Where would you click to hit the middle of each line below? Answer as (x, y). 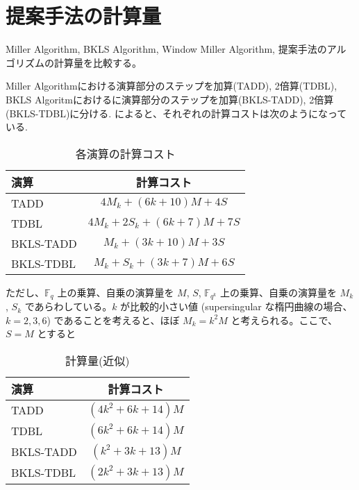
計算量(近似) (98, 360)
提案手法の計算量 (84, 16)
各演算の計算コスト (125, 153)
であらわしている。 (68, 306)
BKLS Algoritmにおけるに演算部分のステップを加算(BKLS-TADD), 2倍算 (170, 99)
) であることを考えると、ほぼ (113, 320)
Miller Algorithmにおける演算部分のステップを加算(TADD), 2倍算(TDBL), (172, 86)
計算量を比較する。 (98, 62)
